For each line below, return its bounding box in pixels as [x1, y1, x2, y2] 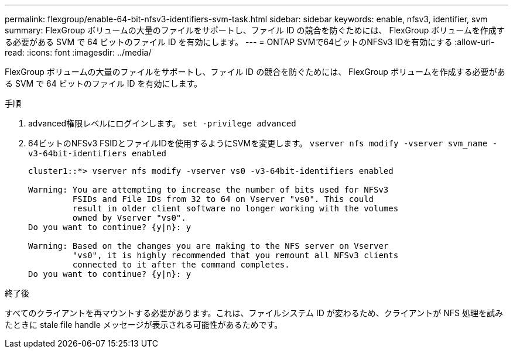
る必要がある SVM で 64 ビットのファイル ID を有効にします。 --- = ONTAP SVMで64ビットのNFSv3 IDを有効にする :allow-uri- [5, 37, 495, 47]
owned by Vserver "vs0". [72, 213, 186, 222]
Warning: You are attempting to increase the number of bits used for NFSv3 [28, 185, 389, 194]
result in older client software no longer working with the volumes [72, 204, 399, 213]
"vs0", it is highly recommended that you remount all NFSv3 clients [72, 251, 399, 260]
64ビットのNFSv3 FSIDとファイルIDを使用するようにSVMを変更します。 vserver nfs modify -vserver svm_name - [28, 138, 498, 148]
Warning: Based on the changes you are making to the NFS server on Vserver [28, 241, 389, 251]
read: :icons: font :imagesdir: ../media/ [5, 47, 152, 57]
